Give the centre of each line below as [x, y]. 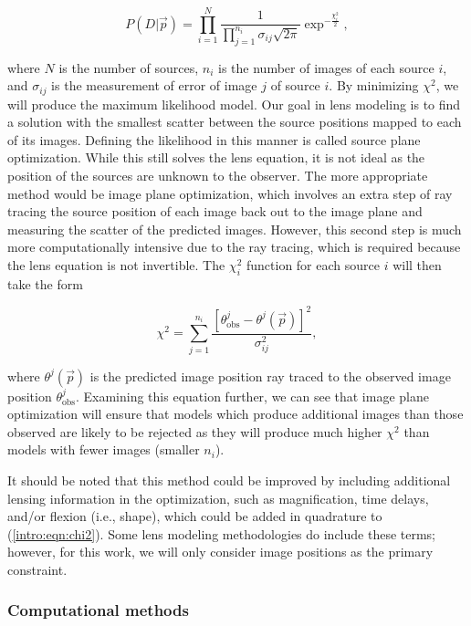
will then [417, 264]
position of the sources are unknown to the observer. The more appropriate [218, 175]
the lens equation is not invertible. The [116, 264]
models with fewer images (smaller [104, 449]
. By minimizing [374, 85]
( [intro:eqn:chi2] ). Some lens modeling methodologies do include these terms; [222, 533]
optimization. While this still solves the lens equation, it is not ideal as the [216, 157]
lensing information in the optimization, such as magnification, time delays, [218, 498]
